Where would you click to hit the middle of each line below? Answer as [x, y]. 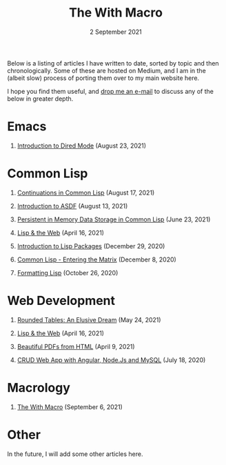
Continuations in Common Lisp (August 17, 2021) [86, 192]
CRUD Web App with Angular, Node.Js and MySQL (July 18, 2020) [111, 359]
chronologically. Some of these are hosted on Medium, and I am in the [107, 70]
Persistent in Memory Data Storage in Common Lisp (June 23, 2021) [114, 219]
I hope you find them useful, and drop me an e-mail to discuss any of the [110, 91]
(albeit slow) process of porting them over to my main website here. [103, 78]
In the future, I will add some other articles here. [75, 454]
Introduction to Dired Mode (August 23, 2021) [82, 146]
